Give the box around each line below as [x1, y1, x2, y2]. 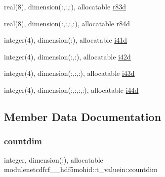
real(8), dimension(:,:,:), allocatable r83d [4, 1, 126, 11]
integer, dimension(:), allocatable [4, 154, 103, 165]
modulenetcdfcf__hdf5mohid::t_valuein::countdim [4, 164, 158, 175]
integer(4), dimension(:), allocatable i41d [4, 35, 127, 45]
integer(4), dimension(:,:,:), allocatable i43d [4, 68, 135, 78]
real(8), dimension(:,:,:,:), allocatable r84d [4, 18, 130, 28]
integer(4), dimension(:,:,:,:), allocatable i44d [4, 84, 139, 95]
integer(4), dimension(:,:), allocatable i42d [4, 51, 131, 61]
